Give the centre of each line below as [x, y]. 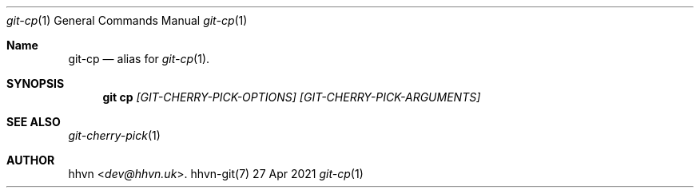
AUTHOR [31, 160]
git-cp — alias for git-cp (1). [139, 59]
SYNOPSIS [36, 83]
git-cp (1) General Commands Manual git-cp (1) [127, 20]
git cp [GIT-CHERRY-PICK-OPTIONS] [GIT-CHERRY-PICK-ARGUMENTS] [292, 97]
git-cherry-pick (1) [114, 135]
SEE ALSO [34, 122]
